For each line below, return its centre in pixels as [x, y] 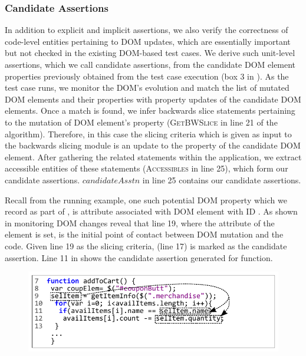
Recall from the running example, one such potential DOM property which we [146, 200]
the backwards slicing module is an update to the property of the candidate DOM [153, 145]
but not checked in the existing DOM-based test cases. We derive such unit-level [150, 53]
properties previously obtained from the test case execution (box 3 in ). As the [147, 76]
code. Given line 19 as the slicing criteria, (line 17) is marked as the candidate [146, 245]
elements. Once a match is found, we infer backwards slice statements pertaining [150, 111]
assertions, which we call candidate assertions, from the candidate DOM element [150, 64]
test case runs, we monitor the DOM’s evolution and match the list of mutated [147, 88]
